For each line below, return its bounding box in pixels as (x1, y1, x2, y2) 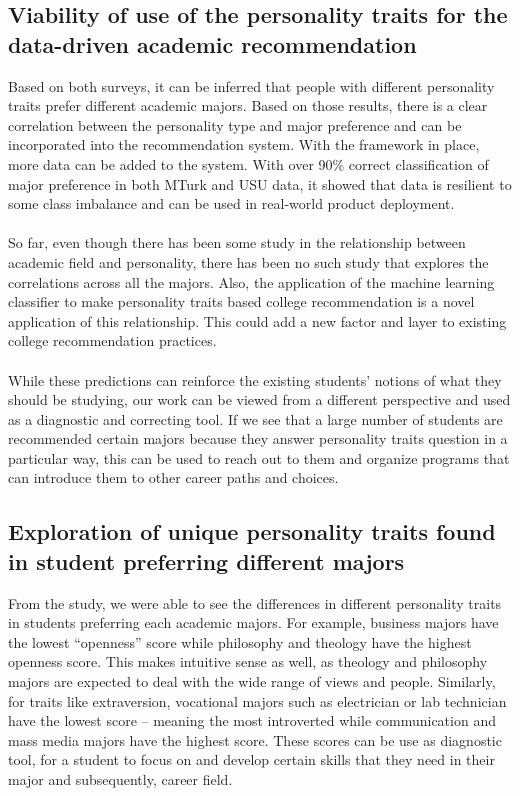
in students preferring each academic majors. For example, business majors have (8, 612, 499, 633)
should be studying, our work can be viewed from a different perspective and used (8, 389, 511, 410)
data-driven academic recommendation (8, 28, 417, 59)
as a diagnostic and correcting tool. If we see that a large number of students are (8, 408, 503, 429)
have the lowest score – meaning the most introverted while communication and (8, 710, 496, 731)
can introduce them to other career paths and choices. (8, 467, 339, 488)
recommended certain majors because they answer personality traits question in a (8, 428, 508, 449)
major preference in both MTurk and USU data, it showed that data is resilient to (8, 173, 512, 194)
